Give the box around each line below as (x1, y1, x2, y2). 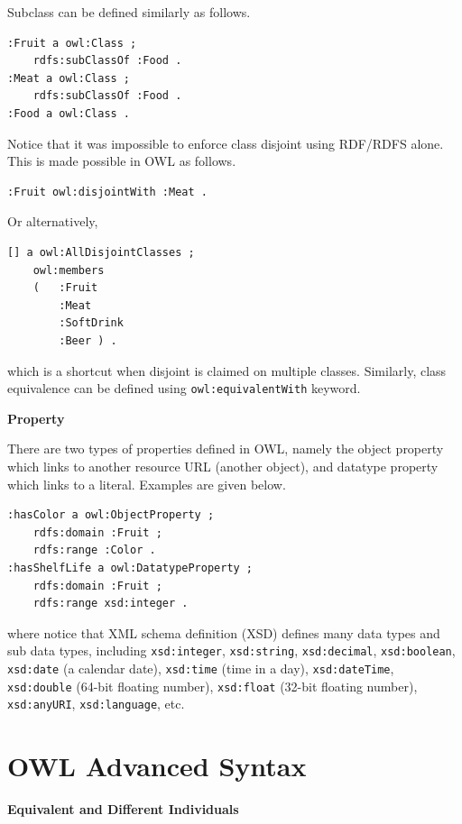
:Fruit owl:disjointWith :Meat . (7, 185, 208, 198)
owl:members (32, 263, 105, 277)
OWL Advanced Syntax (7, 747, 307, 784)
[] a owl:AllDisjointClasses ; (7, 245, 195, 259)
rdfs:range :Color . (32, 544, 156, 557)
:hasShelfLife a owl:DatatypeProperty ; (7, 561, 254, 574)
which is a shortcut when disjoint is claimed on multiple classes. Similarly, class (7, 361, 447, 380)
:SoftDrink (59, 316, 124, 330)
